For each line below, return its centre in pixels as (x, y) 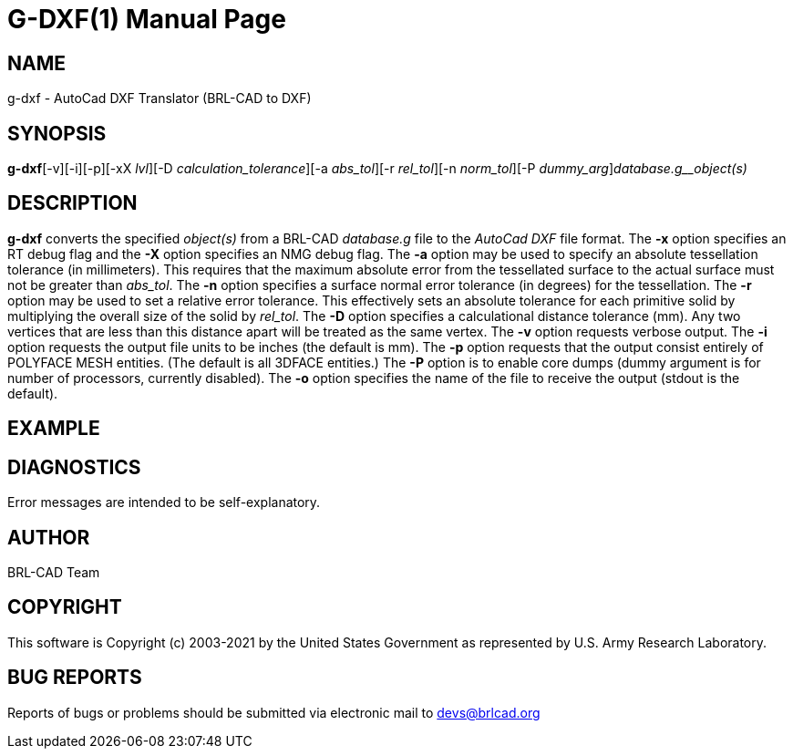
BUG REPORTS (75, 678)
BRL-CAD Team (54, 572)
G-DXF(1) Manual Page (147, 19)
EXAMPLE (54, 429)
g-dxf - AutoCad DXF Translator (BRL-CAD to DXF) (160, 98)
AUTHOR (49, 537)
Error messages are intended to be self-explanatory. (164, 502)
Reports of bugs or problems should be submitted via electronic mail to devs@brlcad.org (274, 712)
